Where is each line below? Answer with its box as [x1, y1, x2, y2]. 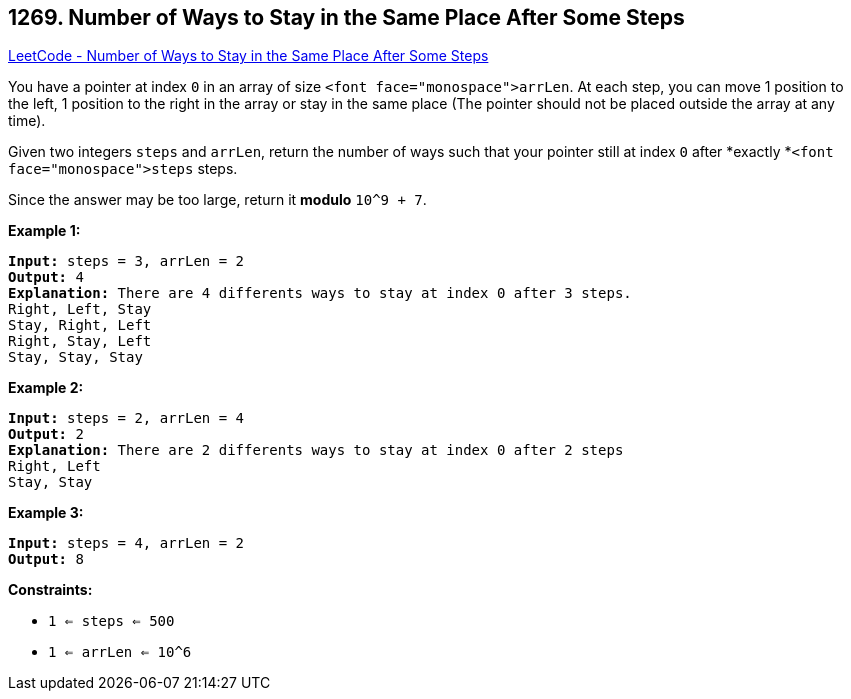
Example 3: [8, 504, 84, 522]
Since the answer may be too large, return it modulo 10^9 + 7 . [8, 191, 427, 209]
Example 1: [8, 222, 81, 240]
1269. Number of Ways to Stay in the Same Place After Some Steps [8, 5, 685, 30]
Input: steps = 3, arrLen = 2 [8, 253, 245, 270]
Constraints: [8, 581, 93, 599]
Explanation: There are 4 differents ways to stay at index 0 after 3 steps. [8, 285, 632, 302]
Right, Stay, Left [8, 333, 152, 350]
